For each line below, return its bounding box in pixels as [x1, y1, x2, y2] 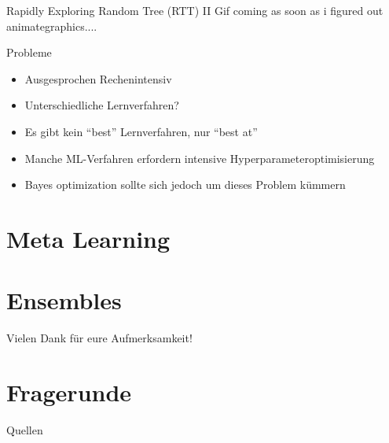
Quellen [6, 421, 43, 437]
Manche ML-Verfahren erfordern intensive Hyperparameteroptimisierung [24, 150, 375, 166]
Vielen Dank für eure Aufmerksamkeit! [6, 330, 193, 346]
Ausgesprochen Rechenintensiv [24, 70, 172, 87]
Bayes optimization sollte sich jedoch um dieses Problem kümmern [24, 176, 346, 193]
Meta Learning [6, 222, 171, 254]
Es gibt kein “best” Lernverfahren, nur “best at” [24, 123, 258, 139]
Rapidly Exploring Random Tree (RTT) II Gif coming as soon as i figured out [6, 2, 383, 18]
